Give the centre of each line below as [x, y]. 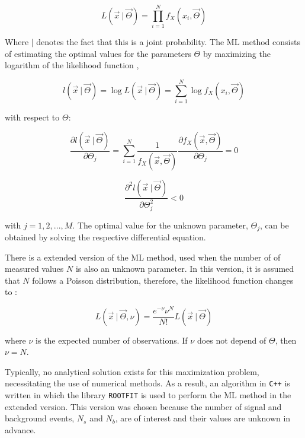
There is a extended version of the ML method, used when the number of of [143, 257]
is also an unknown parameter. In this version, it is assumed [185, 269]
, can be [274, 225]
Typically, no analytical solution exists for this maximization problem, [132, 371]
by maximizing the [237, 53]
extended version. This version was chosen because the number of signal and [143, 406]
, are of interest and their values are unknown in [203, 418]
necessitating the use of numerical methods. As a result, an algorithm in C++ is [147, 383]
